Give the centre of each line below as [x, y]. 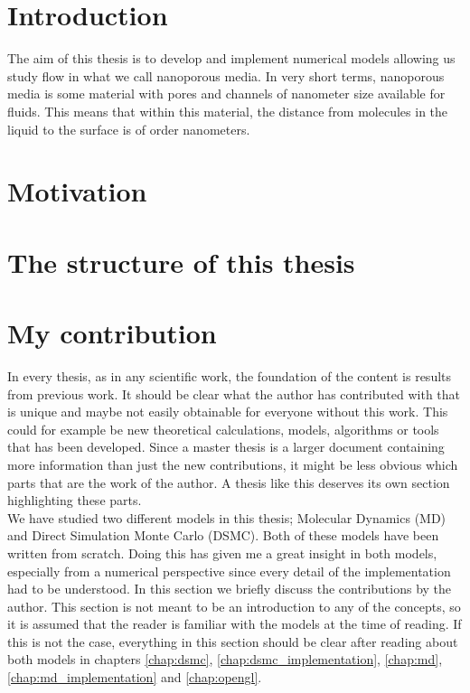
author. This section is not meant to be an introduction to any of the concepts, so [234, 606]
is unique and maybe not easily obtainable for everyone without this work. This [228, 412]
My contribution [112, 333]
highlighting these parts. [75, 500]
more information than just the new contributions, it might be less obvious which [233, 464]
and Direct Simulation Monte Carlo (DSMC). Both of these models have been [223, 535]
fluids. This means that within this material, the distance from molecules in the [228, 111]
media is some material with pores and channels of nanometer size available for [226, 94]
